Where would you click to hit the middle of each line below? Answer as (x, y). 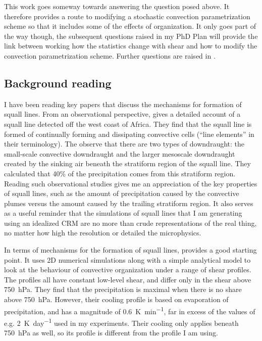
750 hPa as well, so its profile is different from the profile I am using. (111, 333)
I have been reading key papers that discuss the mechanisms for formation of (123, 104)
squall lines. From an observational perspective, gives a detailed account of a (122, 114)
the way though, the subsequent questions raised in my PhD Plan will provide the (131, 36)
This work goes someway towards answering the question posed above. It (117, 6)
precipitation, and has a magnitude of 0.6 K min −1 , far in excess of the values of (130, 310)
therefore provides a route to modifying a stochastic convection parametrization (127, 16)
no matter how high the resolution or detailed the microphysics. (103, 233)
